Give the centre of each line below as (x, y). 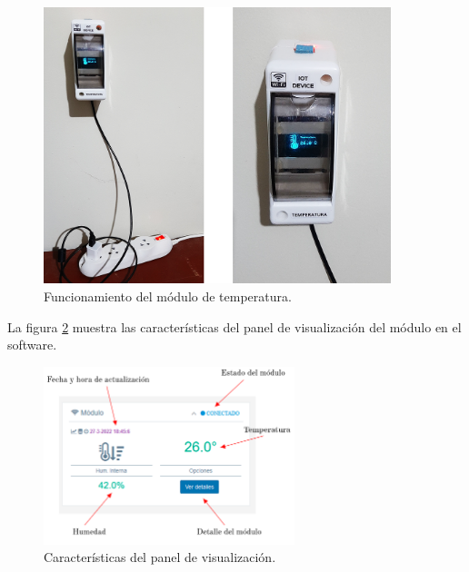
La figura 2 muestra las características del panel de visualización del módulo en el (234, 326)
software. (32, 345)
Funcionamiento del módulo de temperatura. (168, 296)
